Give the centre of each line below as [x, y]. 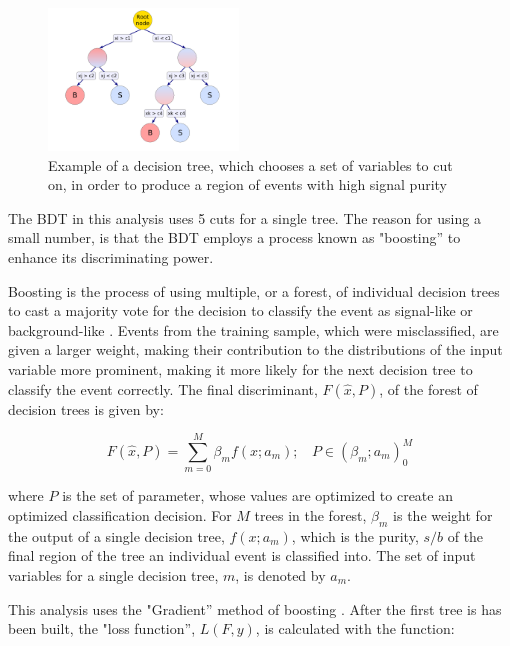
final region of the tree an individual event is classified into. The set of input [242, 555]
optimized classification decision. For [120, 514]
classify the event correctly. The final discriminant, [163, 388]
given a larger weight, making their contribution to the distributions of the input [255, 349]
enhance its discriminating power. [111, 257]
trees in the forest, [310, 514]
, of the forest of [428, 388]
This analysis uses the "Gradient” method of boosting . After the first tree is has [255, 608]
